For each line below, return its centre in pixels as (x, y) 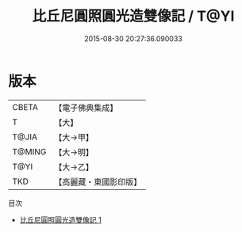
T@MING (29, 151)
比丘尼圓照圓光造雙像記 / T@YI (133, 16)
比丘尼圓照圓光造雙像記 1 (60, 219)
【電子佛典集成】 (86, 108)
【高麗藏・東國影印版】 (98, 181)
